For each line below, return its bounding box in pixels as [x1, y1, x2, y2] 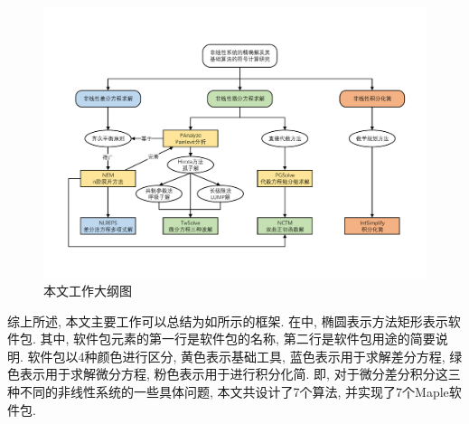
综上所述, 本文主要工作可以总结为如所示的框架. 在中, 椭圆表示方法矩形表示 [7, 311, 448, 330]
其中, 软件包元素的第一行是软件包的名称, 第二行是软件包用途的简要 [40, 329, 436, 348]
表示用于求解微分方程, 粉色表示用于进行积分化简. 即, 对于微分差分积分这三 [19, 364, 461, 383]
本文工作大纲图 [43, 280, 132, 299]
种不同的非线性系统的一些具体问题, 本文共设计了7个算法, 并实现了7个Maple [7, 382, 449, 400]
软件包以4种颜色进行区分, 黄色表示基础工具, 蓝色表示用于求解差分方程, [27, 346, 446, 365]
